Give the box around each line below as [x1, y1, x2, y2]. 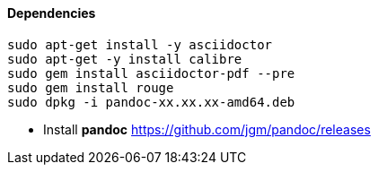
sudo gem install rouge [7, 80, 174, 95]
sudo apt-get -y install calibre [7, 51, 242, 66]
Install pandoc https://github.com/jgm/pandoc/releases [43, 121, 371, 137]
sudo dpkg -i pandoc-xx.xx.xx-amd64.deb [7, 94, 295, 109]
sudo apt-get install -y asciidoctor [7, 37, 273, 52]
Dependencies [7, 5, 96, 21]
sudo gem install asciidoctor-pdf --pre [7, 65, 295, 81]
